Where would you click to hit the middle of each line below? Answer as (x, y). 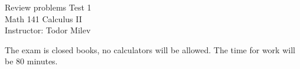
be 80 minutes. (31, 61)
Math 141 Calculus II (43, 18)
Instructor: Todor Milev (48, 30)
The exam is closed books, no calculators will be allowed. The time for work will (150, 49)
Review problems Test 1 (48, 7)
